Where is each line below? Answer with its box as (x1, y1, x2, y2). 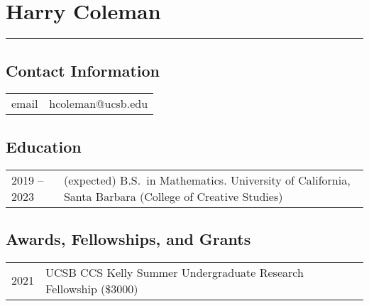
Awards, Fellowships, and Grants (6, 227, 251, 249)
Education (6, 135, 82, 157)
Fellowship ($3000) (45, 280, 138, 297)
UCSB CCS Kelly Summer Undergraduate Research (45, 263, 304, 280)
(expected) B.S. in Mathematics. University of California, (63, 171, 351, 188)
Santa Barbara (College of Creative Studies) (63, 187, 283, 204)
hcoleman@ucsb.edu (49, 95, 148, 112)
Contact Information (6, 59, 160, 81)
